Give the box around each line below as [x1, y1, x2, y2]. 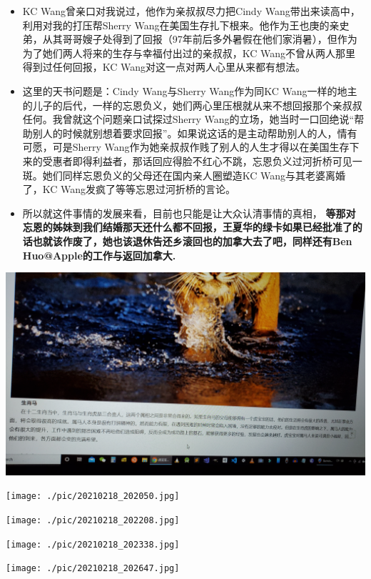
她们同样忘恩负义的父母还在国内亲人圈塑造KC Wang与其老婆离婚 [42, 167, 346, 182]
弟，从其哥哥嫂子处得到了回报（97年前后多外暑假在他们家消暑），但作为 [22, 31, 357, 46]
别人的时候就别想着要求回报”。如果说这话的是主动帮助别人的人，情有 [32, 125, 357, 140]
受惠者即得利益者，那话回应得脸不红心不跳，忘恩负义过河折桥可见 [42, 153, 352, 168]
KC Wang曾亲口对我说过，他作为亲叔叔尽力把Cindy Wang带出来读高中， [22, 4, 360, 18]
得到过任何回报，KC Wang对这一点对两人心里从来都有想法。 [22, 59, 306, 74]
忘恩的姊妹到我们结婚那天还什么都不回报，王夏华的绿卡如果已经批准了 [22, 219, 352, 234]
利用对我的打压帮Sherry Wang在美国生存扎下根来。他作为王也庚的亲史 [22, 17, 350, 32]
